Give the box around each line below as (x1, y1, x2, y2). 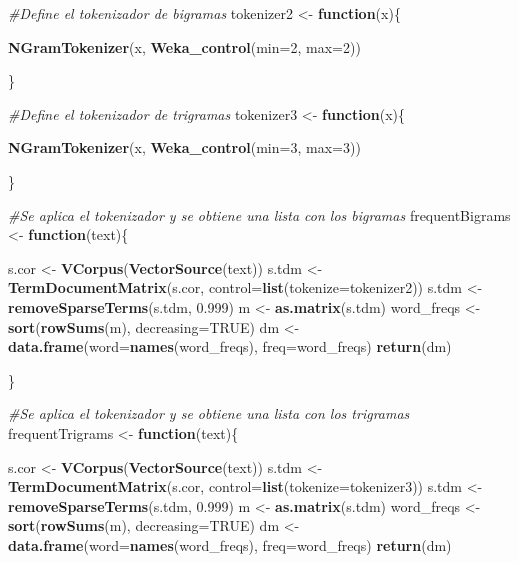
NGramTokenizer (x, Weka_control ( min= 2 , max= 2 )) (8, 36, 361, 57)
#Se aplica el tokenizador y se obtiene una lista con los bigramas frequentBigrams (8, 204, 511, 225)
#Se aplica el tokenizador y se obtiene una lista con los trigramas (8, 403, 410, 424)
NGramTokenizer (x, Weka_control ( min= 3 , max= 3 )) (8, 137, 361, 158)
